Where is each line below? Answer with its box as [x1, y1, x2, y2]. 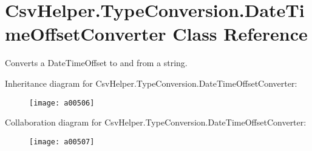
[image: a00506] [29, 98, 95, 107]
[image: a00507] [29, 137, 95, 146]
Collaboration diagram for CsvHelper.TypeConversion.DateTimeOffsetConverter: [5, 116, 307, 129]
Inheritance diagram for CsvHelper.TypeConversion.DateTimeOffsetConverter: [5, 76, 297, 89]
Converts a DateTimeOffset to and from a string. [5, 56, 188, 69]
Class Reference [172, 21, 308, 46]
